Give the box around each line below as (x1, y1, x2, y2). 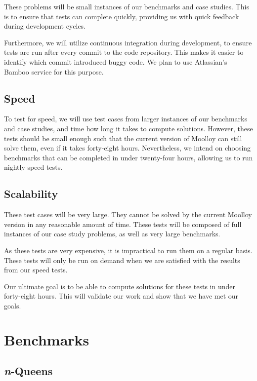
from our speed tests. (4, 265, 68, 275)
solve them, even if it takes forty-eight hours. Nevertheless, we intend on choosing (4, 143, 251, 153)
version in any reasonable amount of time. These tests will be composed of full (4, 219, 242, 229)
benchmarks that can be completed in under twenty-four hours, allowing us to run (4, 152, 253, 162)
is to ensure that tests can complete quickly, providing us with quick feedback (4, 11, 239, 21)
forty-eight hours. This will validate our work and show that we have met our (4, 291, 239, 301)
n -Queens (4, 363, 53, 379)
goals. (4, 300, 21, 310)
